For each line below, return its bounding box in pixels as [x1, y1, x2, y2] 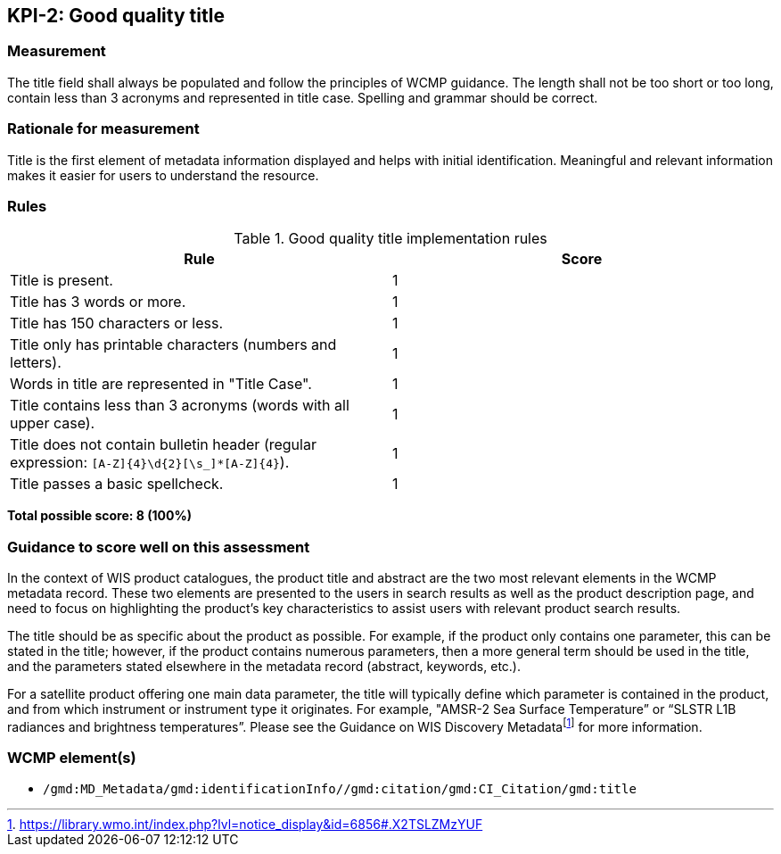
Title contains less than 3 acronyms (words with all [10, 396, 349, 415]
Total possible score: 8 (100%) [7, 508, 192, 524]
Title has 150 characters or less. [10, 314, 224, 333]
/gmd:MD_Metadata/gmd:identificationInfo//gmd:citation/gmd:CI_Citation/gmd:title [43, 782, 637, 797]
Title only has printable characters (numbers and [10, 336, 337, 354]
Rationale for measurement [7, 120, 200, 138]
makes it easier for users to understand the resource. [7, 167, 319, 183]
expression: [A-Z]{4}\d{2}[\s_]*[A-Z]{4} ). [10, 453, 290, 472]
